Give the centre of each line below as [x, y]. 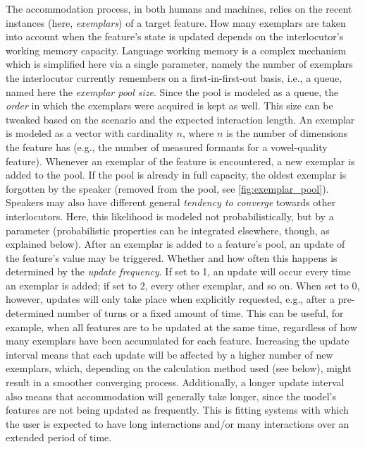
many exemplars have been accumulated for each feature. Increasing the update [178, 341]
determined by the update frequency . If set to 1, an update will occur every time [178, 271]
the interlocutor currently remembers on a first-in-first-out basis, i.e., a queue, [174, 77]
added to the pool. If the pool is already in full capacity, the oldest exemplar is [176, 175]
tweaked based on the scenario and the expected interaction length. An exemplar [180, 119]
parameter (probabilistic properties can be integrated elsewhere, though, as [168, 230]
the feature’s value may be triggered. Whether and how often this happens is [172, 257]
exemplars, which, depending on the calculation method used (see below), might [179, 368]
